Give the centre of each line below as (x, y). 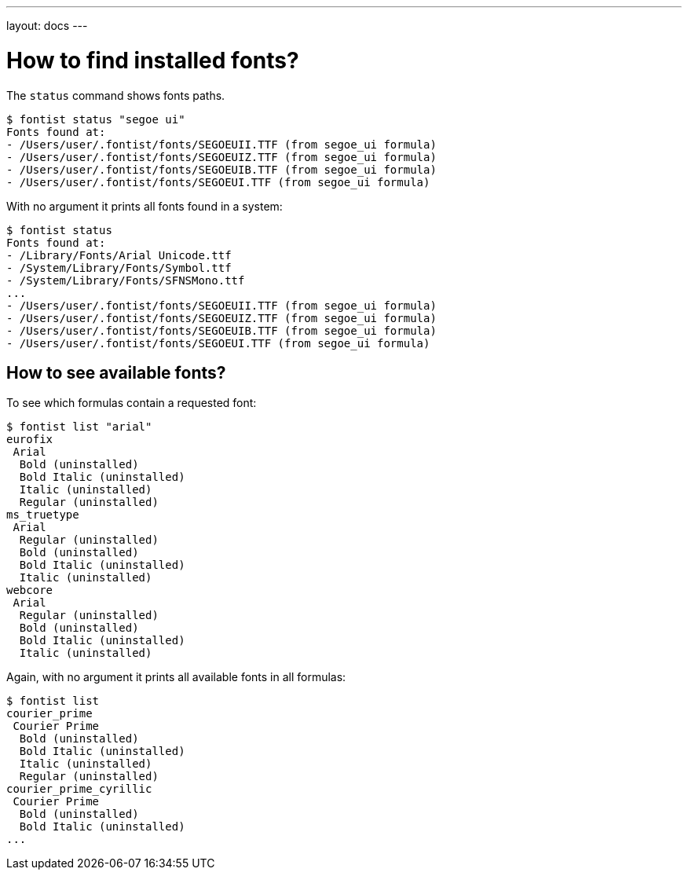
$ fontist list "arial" (79, 427)
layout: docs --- (47, 26)
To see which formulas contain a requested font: (132, 403)
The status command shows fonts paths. (116, 95)
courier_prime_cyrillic (79, 789)
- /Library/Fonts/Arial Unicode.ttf (119, 255)
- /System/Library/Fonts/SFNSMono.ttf (126, 280)
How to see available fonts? (116, 372)
